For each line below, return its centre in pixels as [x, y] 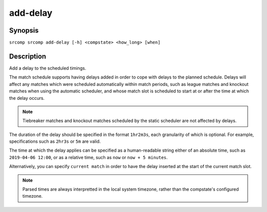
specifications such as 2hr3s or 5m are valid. [55, 141]
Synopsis [24, 30]
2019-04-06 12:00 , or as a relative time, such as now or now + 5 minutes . [89, 157]
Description [28, 56]
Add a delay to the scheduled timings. [48, 68]
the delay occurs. [27, 98]
